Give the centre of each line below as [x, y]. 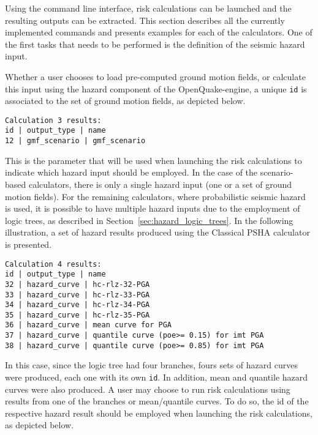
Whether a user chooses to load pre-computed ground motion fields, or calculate [155, 76]
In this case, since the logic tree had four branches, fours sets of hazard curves [151, 365]
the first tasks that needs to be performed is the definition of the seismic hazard [155, 44]
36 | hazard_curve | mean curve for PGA [89, 325]
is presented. [28, 244]
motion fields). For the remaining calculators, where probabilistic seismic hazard [155, 196]
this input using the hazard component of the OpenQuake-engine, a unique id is [156, 88]
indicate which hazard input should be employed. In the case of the [131, 172]
